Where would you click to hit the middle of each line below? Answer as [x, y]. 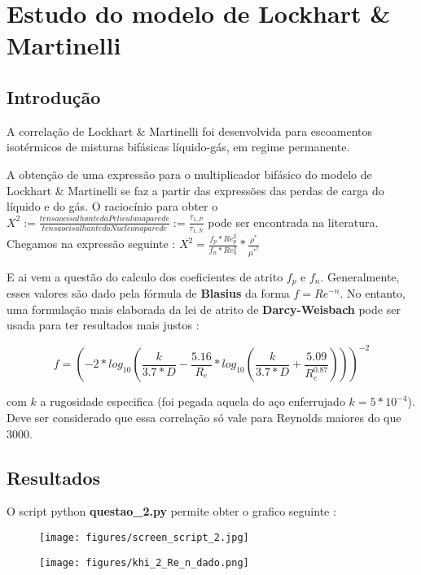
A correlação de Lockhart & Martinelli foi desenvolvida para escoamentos [189, 131]
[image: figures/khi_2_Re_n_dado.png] [144, 562]
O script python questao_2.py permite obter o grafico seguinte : [171, 511]
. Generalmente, [360, 276]
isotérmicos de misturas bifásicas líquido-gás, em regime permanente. [178, 147]
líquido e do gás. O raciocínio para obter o [112, 206]
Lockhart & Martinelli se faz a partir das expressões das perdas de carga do [195, 190]
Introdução [54, 96]
